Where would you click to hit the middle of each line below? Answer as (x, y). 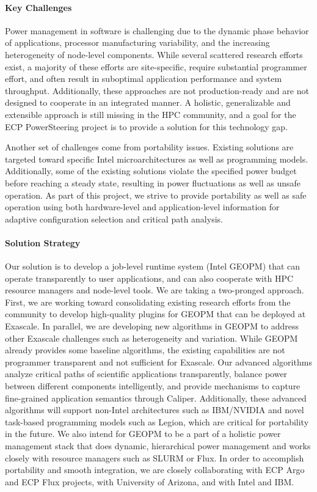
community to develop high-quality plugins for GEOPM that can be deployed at (155, 314)
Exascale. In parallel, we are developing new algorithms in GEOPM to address (152, 326)
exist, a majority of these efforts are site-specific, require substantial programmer (156, 66)
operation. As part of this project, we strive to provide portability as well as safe (156, 195)
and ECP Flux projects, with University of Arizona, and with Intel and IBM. (150, 481)
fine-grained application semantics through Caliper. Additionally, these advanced (156, 398)
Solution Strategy (43, 242)
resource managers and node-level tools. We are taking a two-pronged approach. (155, 290)
